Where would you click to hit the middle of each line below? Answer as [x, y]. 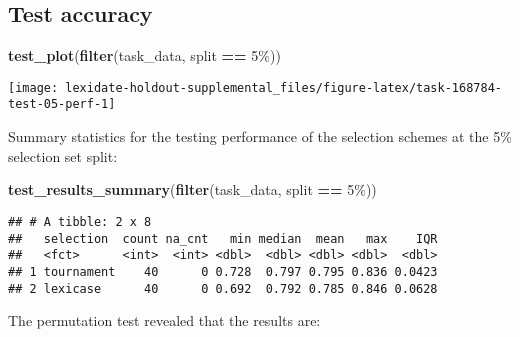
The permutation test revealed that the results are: [164, 320]
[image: [33, 87]
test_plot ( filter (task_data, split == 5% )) [144, 55]
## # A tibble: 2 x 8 [80, 221]
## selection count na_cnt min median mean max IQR [223, 238]
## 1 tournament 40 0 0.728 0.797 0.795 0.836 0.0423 [223, 271]
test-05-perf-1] [62, 104]
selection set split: [63, 155]
